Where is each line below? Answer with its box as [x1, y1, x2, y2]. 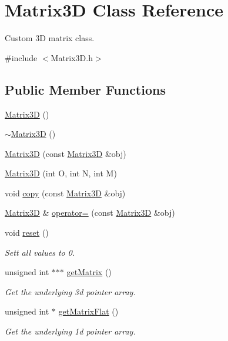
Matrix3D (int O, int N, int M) [5, 167, 117, 179]
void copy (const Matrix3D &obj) [5, 186, 126, 199]
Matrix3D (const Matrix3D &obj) [5, 147, 126, 159]
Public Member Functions [5, 80, 166, 98]
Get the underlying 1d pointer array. [5, 325, 136, 337]
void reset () [5, 226, 49, 239]
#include [5, 51, 38, 63]
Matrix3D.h [51, 51, 93, 63]
